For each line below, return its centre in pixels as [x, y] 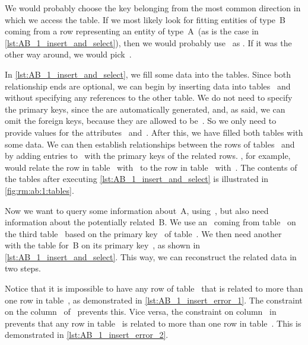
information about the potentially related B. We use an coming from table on [150, 222]
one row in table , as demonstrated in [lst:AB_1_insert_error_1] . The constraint [154, 300]
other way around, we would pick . [68, 54]
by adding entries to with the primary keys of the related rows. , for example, [148, 156]
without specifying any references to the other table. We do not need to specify [149, 98]
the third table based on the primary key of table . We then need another [143, 233]
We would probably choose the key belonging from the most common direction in [153, 8]
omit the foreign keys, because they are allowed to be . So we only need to [141, 121]
